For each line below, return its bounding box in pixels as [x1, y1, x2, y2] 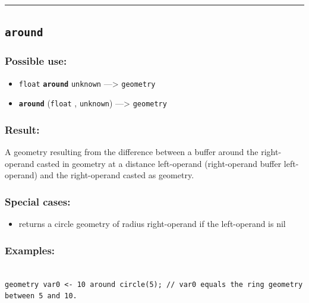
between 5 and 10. [5, 292, 77, 301]
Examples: [5, 242, 55, 257]
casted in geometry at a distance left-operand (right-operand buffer [37, 157, 282, 169]
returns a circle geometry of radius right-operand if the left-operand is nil [18, 217, 286, 230]
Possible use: [5, 53, 67, 68]
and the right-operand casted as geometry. [40, 169, 194, 181]
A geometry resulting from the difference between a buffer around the [5, 146, 258, 158]
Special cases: [5, 194, 71, 209]
